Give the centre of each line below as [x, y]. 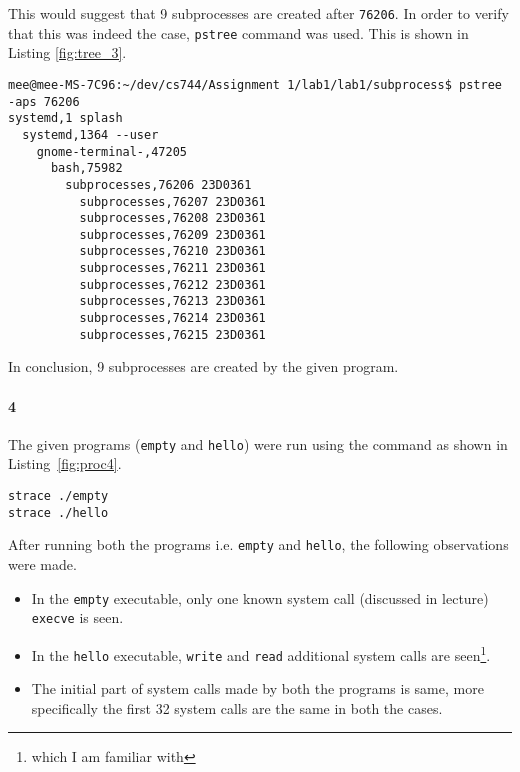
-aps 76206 [44, 101]
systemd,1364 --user [90, 134]
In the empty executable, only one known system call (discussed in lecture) [260, 597]
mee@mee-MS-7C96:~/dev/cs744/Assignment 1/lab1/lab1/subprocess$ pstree [255, 84]
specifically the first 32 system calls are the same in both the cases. [237, 707]
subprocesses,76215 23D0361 [172, 334]
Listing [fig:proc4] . [65, 463]
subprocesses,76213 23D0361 [172, 301]
